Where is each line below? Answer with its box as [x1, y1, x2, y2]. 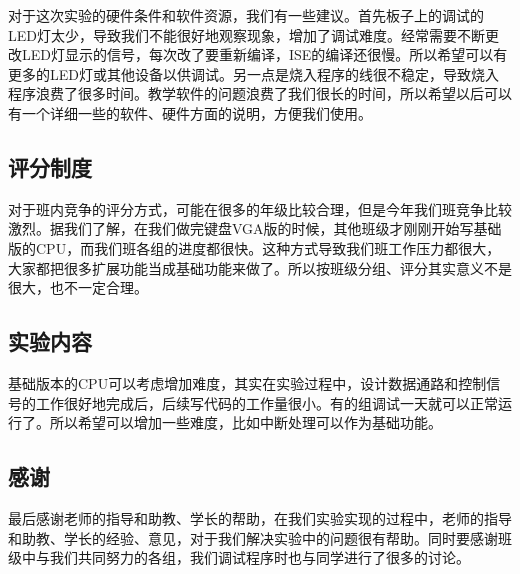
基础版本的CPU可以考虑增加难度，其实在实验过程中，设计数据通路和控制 [8, 372, 487, 393]
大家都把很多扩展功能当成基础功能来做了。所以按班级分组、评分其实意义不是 [8, 257, 512, 278]
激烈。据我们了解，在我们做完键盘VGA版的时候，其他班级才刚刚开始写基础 [8, 218, 502, 239]
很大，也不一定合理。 [8, 277, 148, 298]
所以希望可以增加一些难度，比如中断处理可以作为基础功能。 [49, 412, 442, 433]
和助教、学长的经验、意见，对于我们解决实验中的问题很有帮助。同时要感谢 [8, 527, 498, 548]
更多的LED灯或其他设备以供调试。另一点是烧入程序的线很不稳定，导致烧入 [8, 63, 499, 84]
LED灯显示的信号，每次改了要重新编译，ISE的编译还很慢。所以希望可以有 [21, 44, 508, 65]
